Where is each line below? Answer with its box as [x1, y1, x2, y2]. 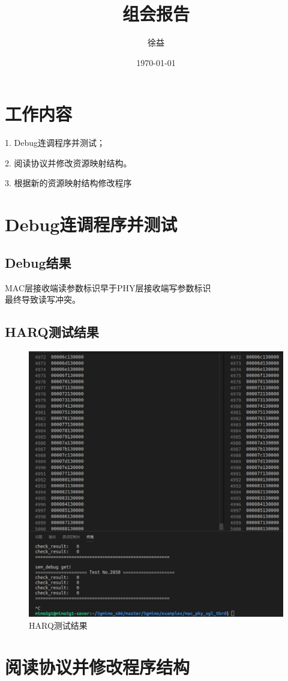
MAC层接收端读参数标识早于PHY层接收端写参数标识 [5, 281, 211, 294]
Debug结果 [5, 253, 71, 271]
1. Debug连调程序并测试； [5, 136, 106, 149]
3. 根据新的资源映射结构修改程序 [5, 177, 132, 189]
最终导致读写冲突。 [5, 293, 80, 306]
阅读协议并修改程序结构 [5, 654, 190, 679]
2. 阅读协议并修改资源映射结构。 [5, 156, 132, 169]
